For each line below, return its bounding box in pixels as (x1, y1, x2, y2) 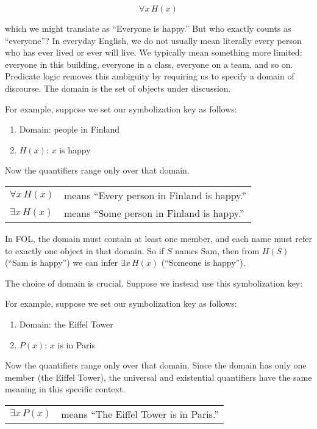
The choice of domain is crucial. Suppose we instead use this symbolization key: (5, 276, 303, 289)
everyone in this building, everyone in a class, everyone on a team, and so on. (5, 57, 293, 70)
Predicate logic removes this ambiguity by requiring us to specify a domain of (5, 70, 294, 82)
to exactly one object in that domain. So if (5, 244, 164, 257)
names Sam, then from (174, 244, 260, 257)
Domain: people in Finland (19, 123, 119, 136)
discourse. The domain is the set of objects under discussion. (5, 81, 231, 94)
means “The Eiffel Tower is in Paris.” (61, 406, 219, 421)
